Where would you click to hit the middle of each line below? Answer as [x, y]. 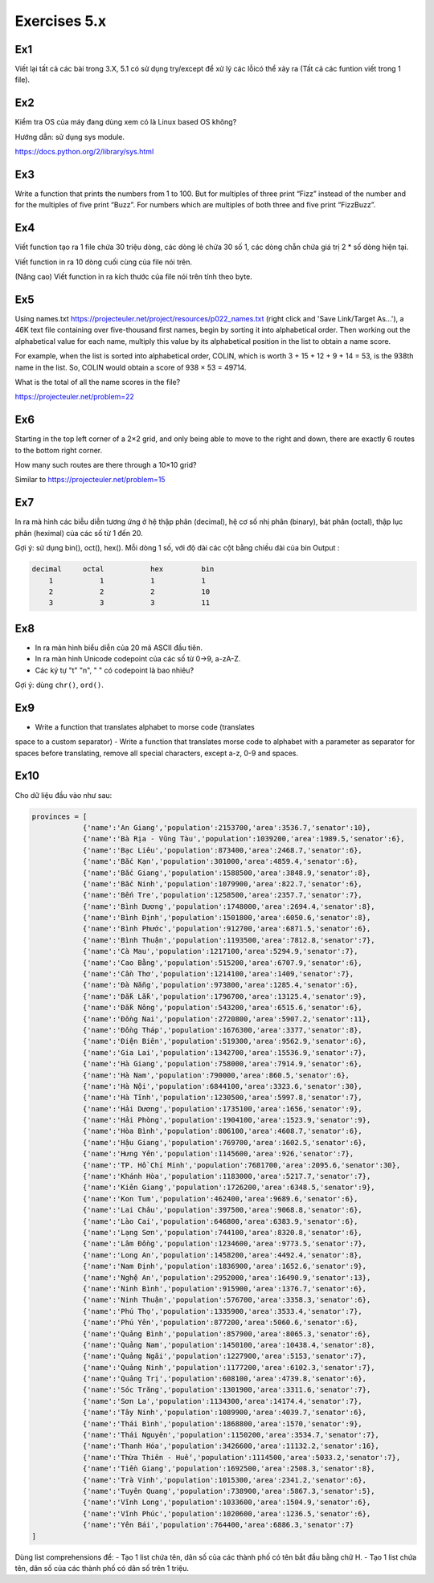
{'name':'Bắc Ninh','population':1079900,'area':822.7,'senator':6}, [223, 884]
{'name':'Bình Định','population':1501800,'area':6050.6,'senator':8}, [227, 918]
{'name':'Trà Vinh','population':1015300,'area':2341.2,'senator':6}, [225, 1480]
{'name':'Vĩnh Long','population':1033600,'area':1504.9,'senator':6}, [227, 1502]
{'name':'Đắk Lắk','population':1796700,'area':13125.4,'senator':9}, [225, 996]
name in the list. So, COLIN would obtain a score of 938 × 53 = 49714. [131, 367]
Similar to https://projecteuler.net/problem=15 [90, 480]
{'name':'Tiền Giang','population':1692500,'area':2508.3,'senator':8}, [229, 1469]
